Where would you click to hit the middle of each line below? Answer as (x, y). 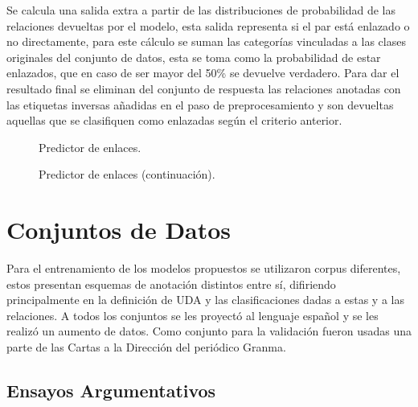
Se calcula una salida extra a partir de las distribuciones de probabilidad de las (201, 10)
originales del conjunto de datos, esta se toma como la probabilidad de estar (194, 57)
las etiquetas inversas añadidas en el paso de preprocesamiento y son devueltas (200, 104)
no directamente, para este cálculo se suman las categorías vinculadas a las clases (206, 41)
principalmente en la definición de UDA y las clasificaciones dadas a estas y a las (205, 300)
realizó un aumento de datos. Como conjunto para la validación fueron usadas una (209, 331)
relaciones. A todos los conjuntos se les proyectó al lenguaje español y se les (193, 315)
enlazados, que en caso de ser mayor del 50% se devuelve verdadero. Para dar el (203, 73)
